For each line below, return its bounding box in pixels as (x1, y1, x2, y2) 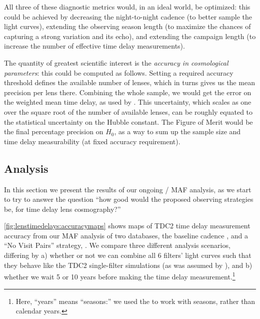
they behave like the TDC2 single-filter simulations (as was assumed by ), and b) (4, 259, 252, 270)
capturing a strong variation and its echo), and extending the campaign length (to (4, 31, 256, 41)
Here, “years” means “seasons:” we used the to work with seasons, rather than (15, 295, 255, 306)
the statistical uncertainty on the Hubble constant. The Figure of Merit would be (4, 116, 253, 127)
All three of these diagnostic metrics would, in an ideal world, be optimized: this (4, 2, 250, 12)
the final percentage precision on (4, 126, 103, 137)
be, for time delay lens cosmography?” (4, 203, 121, 214)
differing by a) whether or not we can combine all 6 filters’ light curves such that (4, 250, 251, 260)
